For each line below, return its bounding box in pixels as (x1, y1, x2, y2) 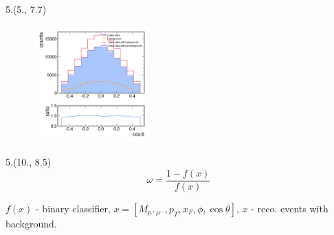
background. (5, 216, 57, 230)
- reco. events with (251, 201, 329, 215)
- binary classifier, (36, 201, 111, 215)
